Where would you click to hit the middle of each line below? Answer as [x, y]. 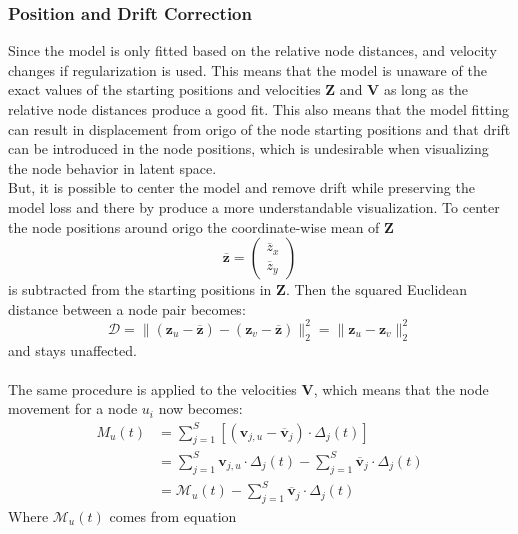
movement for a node [73, 408]
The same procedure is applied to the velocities [152, 388]
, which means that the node [401, 388]
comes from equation [173, 516]
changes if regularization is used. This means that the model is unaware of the [247, 69]
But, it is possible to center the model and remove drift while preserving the [241, 187]
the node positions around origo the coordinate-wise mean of [194, 226]
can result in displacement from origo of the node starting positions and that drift [259, 128]
